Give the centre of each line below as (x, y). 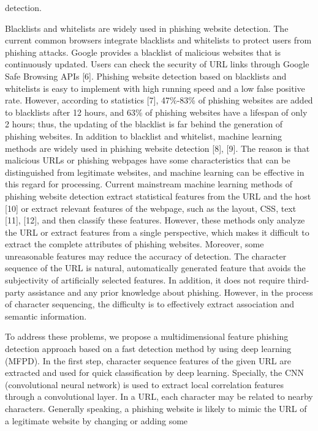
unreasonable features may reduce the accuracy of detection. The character (146, 256)
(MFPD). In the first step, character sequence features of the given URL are (148, 360)
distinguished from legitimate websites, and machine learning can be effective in (155, 172)
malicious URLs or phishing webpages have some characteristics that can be (148, 160)
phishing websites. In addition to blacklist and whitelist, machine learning (143, 136)
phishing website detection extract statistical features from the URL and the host (158, 196)
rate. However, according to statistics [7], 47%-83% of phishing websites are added (159, 100)
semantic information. (46, 316)
